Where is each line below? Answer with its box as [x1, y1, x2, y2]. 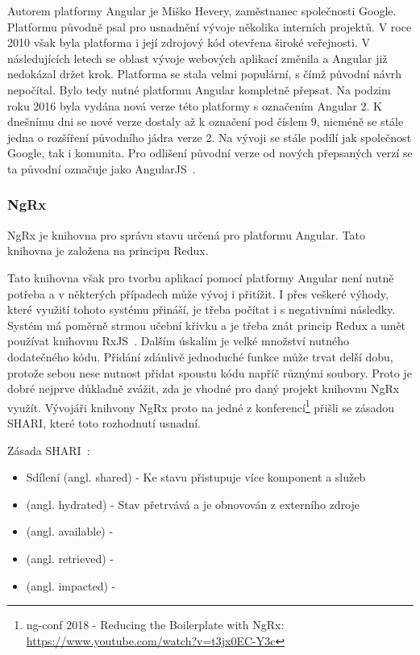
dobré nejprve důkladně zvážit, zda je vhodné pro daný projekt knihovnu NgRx [7, 380, 400, 397]
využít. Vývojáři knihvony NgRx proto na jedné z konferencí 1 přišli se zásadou [7, 396, 395, 415]
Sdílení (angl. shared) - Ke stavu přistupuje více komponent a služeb [26, 469, 366, 486]
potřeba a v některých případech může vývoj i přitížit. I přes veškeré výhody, [7, 285, 389, 302]
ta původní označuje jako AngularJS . [7, 160, 196, 177]
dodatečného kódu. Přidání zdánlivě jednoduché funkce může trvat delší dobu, [7, 348, 393, 365]
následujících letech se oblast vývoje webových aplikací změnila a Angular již [7, 49, 388, 66]
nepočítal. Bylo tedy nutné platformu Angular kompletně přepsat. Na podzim [7, 81, 391, 98]
